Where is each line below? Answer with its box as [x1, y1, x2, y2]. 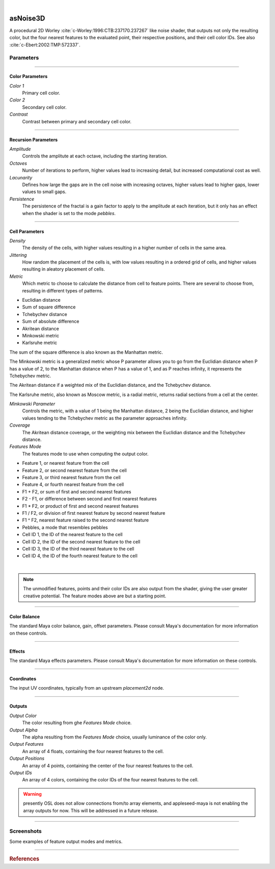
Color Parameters [9, 73, 48, 80]
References [9, 855, 40, 862]
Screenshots [9, 828, 42, 835]
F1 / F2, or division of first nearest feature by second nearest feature [22, 510, 166, 516]
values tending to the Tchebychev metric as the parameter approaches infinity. [22, 415, 188, 421]
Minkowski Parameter [9, 401, 56, 407]
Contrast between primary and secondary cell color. [22, 118, 132, 124]
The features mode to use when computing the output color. [22, 451, 149, 457]
